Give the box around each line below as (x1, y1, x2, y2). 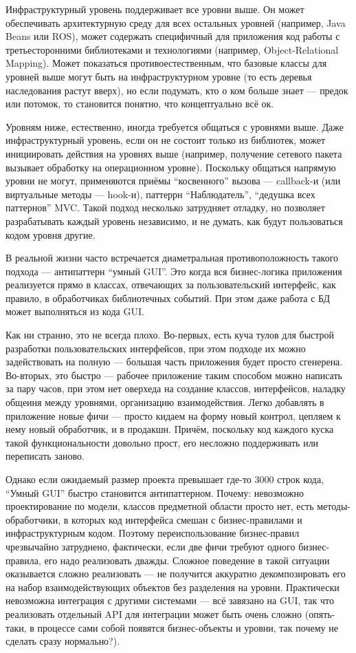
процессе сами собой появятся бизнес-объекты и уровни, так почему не (37, 620, 338, 634)
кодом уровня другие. (5, 227, 96, 242)
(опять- (304, 606, 335, 621)
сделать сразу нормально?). (5, 634, 120, 648)
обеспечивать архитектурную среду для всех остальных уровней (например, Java (5, 15, 346, 30)
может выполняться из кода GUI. (5, 304, 144, 319)
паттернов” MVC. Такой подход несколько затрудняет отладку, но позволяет (5, 200, 325, 215)
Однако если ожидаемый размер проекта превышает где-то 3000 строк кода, (5, 472, 324, 486)
